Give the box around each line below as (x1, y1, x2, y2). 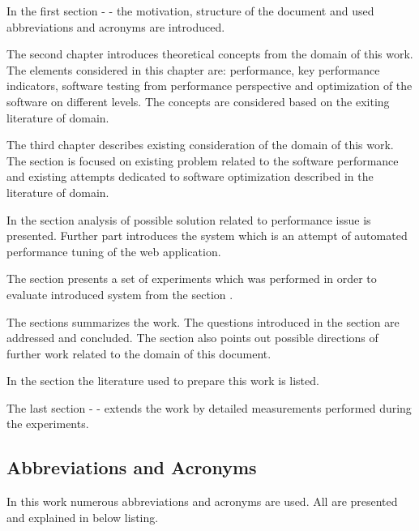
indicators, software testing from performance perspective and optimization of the (6, 77, 413, 94)
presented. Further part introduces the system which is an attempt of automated (6, 227, 408, 244)
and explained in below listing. (6, 508, 159, 525)
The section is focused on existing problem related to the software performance (6, 152, 399, 169)
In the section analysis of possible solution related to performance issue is (6, 211, 371, 228)
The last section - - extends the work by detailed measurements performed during (6, 399, 412, 416)
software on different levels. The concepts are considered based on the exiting (6, 92, 390, 109)
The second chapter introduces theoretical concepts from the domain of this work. (6, 45, 413, 62)
